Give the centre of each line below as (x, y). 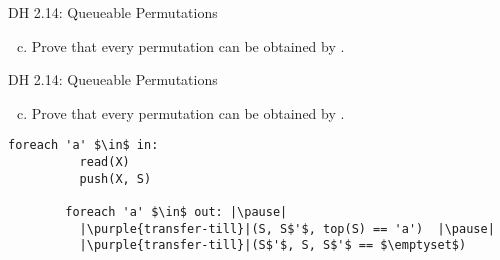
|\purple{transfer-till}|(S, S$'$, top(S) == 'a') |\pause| (287, 228)
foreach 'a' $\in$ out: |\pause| (176, 212)
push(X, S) (115, 178)
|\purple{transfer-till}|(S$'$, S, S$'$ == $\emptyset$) (273, 245)
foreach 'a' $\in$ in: (83, 145)
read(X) (104, 162)
